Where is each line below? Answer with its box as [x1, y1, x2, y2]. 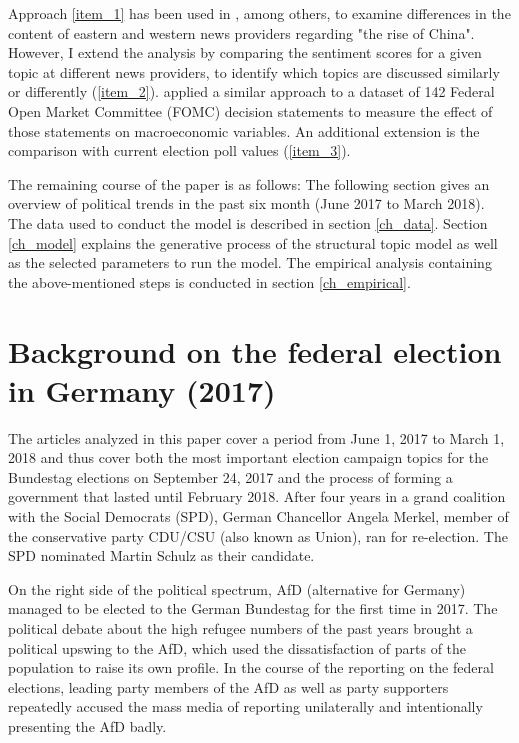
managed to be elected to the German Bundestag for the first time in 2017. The [8, 598, 498, 619]
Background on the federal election [8, 330, 502, 371]
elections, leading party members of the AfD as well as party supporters [8, 676, 449, 697]
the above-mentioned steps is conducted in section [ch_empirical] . [8, 271, 411, 292]
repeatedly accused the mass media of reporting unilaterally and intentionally [8, 696, 483, 717]
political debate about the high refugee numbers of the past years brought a [8, 617, 473, 638]
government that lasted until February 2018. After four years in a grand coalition [8, 486, 506, 507]
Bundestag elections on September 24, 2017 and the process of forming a [8, 466, 453, 487]
